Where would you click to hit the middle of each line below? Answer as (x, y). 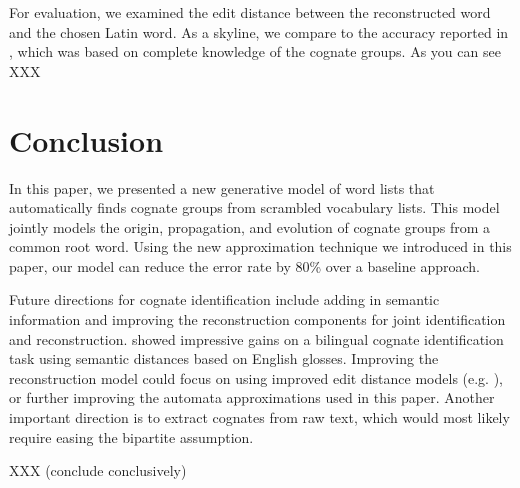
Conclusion (86, 139)
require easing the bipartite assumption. (131, 436)
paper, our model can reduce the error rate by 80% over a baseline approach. (244, 265)
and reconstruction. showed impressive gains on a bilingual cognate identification (256, 338)
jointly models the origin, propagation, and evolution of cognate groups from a (250, 226)
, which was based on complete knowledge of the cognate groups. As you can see (255, 51)
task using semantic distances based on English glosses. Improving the (224, 358)
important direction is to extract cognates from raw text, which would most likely (259, 417)
